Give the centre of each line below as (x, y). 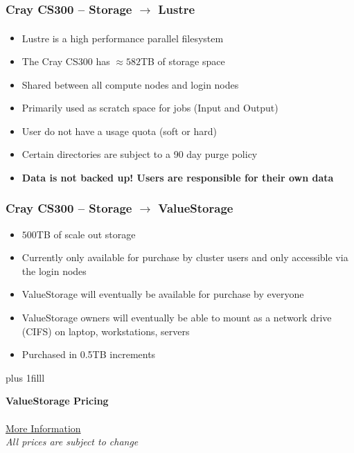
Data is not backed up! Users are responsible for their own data (178, 177)
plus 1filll (25, 377)
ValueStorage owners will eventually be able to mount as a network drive (177, 318)
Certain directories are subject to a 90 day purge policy (140, 154)
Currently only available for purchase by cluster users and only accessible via (185, 257)
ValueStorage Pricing (57, 401)
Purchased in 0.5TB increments (89, 354)
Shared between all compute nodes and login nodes (130, 84)
